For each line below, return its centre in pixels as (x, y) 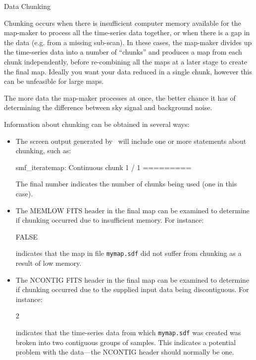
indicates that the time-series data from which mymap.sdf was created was (128, 332)
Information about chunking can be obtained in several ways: (97, 124)
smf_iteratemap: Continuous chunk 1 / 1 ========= (103, 167)
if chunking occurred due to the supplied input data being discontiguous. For (132, 289)
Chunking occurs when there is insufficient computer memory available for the (123, 23)
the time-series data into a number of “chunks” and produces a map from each (123, 52)
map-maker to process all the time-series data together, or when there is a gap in (127, 32)
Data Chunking (27, 6)
